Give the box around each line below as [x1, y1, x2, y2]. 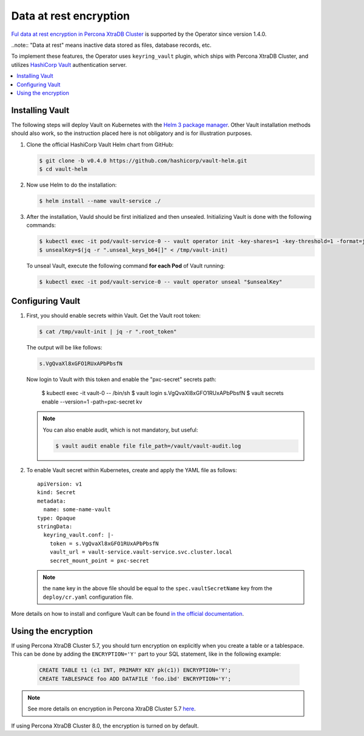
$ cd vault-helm [39, 165, 88, 173]
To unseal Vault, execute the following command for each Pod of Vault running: [26, 262, 225, 269]
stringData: [37, 523, 73, 530]
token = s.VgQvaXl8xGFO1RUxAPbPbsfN [49, 540, 159, 547]
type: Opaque [37, 514, 76, 521]
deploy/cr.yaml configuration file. [42, 593, 133, 600]
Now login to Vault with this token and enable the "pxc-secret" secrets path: [26, 376, 217, 383]
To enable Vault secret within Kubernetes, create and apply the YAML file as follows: [26, 466, 237, 473]
